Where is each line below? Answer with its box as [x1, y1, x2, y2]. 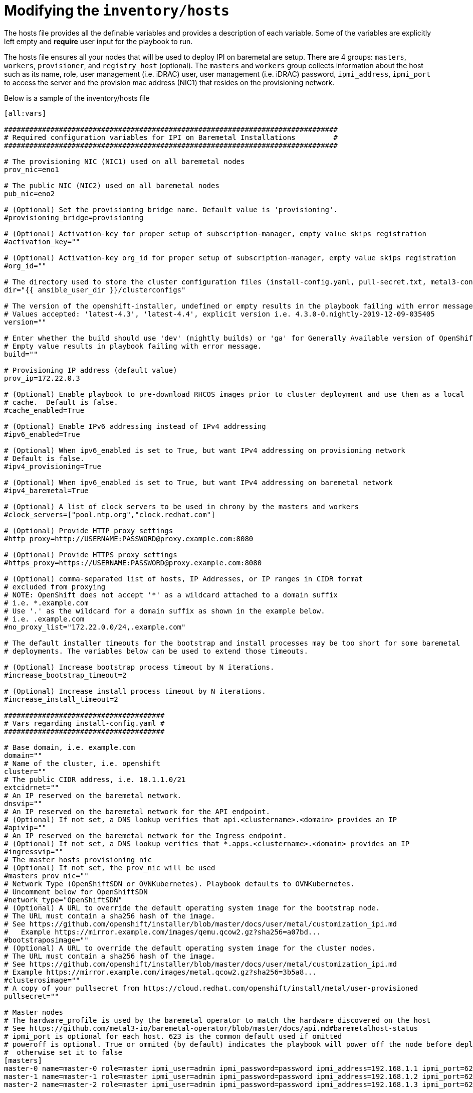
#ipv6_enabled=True [4, 430, 80, 438]
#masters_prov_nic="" [4, 871, 89, 880]
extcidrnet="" [4, 783, 59, 792]
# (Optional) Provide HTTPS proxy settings [4, 550, 177, 559]
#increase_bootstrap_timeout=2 [4, 671, 127, 679]
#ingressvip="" [4, 847, 64, 856]
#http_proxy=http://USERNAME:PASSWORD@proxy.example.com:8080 [4, 534, 254, 543]
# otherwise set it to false [4, 1048, 123, 1056]
